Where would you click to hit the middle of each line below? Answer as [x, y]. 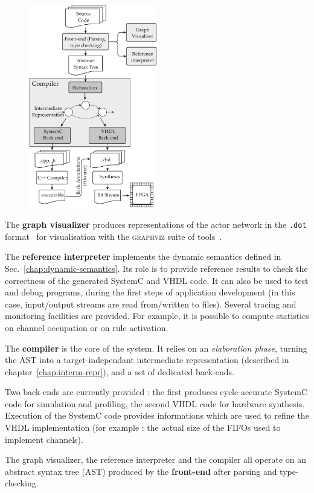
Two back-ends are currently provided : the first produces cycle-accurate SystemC [156, 392]
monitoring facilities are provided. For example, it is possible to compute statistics [157, 316]
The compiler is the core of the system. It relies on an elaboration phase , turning [156, 348]
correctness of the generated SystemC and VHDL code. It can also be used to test [157, 280]
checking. [22, 483]
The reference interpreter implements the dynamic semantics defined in [143, 256]
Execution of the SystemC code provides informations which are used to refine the [157, 415]
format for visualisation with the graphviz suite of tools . [114, 236]
